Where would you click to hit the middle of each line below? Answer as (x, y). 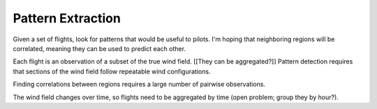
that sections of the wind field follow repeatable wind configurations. (112, 71)
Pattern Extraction (67, 18)
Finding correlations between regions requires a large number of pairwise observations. (139, 85)
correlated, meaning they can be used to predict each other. (99, 48)
